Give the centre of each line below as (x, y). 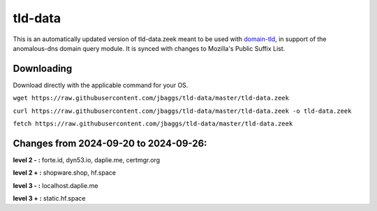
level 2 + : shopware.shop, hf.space (65, 173)
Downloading (43, 69)
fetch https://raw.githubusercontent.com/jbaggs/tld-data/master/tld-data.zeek (153, 124)
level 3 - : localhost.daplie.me (56, 185)
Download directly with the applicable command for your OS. (101, 85)
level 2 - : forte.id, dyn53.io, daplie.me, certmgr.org (87, 159)
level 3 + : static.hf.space (49, 198)
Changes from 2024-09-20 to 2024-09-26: (110, 143)
